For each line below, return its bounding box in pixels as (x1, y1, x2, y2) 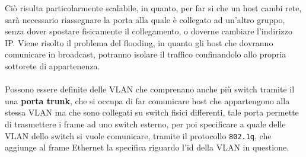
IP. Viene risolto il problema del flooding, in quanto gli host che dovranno (5, 36, 273, 49)
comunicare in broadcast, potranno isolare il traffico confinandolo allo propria (5, 48, 286, 60)
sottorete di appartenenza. (5, 59, 100, 72)
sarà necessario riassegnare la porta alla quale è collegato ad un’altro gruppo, (5, 13, 285, 25)
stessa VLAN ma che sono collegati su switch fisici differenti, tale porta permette (5, 106, 299, 118)
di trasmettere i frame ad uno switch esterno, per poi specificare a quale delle (5, 117, 286, 130)
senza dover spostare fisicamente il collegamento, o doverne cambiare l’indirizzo (5, 25, 292, 37)
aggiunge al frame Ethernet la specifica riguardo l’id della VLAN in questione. (5, 141, 289, 153)
